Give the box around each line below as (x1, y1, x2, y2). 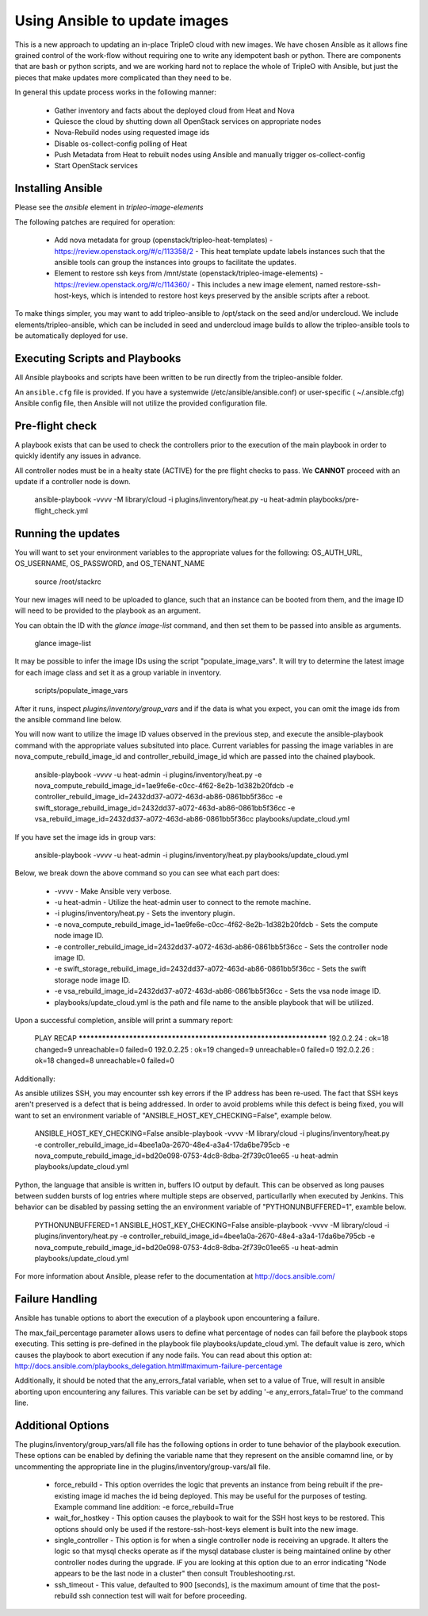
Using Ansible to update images (14, 12, 229, 29)
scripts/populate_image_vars (34, 686, 128, 695)
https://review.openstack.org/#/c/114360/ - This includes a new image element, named (54, 279, 338, 289)
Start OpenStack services (54, 161, 139, 171)
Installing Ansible (14, 182, 103, 195)
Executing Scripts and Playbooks (14, 352, 182, 365)
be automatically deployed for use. (14, 331, 128, 341)
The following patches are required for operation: (14, 217, 176, 226)
